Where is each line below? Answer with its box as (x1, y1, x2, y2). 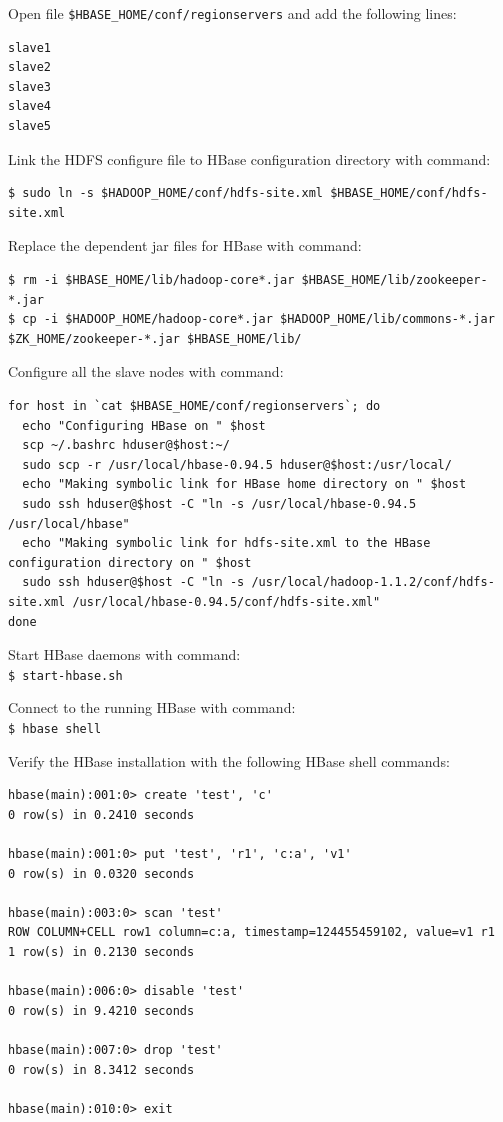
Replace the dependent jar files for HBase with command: (8, 235, 362, 256)
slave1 (8, 40, 51, 55)
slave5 (8, 119, 51, 134)
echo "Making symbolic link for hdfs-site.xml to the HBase (22, 536, 431, 551)
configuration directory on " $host (8, 555, 252, 570)
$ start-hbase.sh (8, 668, 123, 683)
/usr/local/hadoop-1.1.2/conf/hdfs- (251, 575, 495, 590)
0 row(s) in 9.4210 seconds (8, 1003, 195, 1018)
